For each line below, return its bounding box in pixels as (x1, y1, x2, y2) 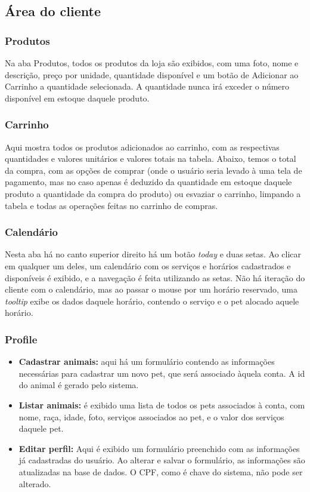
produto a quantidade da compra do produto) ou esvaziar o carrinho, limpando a (5, 187, 301, 199)
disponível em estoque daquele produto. (5, 91, 150, 104)
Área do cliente (5, 2, 101, 20)
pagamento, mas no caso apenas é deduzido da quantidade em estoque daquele (5, 176, 292, 188)
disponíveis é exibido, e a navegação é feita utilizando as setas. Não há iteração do (5, 271, 305, 284)
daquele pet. (18, 422, 64, 435)
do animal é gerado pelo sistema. (18, 379, 139, 391)
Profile (5, 331, 38, 346)
